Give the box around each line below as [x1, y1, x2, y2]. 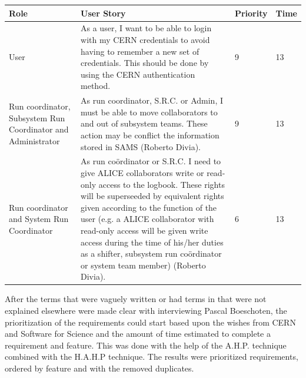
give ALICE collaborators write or [81, 166, 204, 178]
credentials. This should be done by [81, 57, 209, 69]
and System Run [9, 213, 69, 225]
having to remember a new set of [81, 45, 199, 57]
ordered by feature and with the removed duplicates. [5, 362, 194, 374]
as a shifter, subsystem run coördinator [81, 247, 222, 260]
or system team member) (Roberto [81, 258, 206, 271]
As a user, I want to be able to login [81, 22, 212, 34]
